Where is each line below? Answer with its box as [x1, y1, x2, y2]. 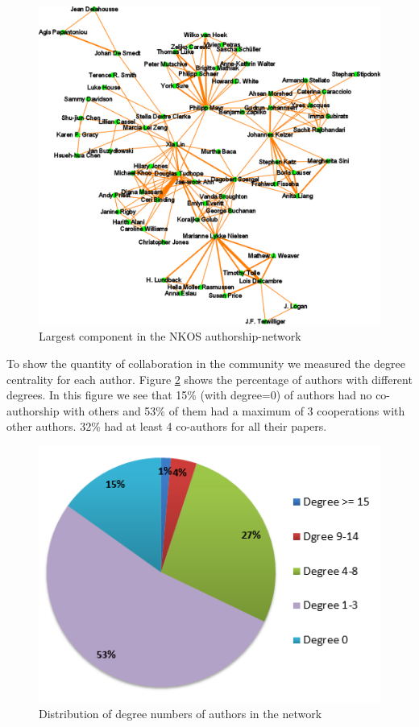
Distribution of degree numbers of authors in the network [39, 705, 322, 722]
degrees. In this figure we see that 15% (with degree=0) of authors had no [6, 386, 372, 403]
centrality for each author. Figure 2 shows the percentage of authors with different [6, 370, 413, 387]
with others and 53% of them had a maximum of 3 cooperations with [63, 402, 405, 419]
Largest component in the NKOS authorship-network [39, 328, 301, 345]
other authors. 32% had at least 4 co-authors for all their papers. [6, 418, 327, 435]
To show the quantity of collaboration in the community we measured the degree [6, 355, 405, 372]
